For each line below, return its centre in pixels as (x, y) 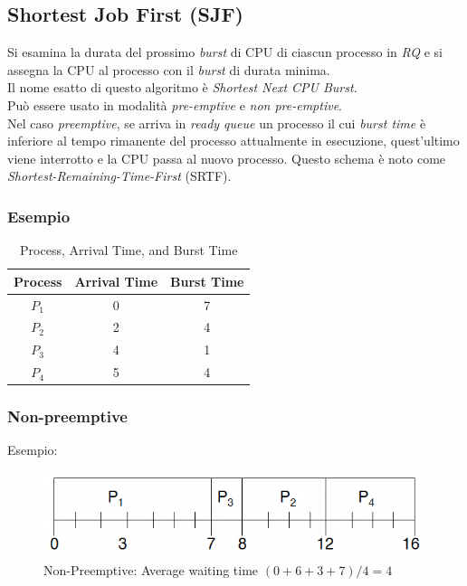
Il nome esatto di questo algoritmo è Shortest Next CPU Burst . (182, 87)
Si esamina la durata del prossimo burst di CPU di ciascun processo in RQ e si (225, 52)
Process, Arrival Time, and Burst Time (129, 250)
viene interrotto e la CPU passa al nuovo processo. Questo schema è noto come (227, 158)
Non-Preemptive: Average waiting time (151, 569)
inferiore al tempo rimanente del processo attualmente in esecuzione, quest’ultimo (233, 141)
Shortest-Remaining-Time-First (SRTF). (119, 176)
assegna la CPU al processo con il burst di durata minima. (169, 69)
